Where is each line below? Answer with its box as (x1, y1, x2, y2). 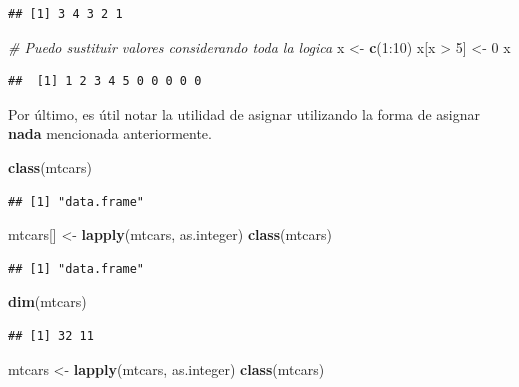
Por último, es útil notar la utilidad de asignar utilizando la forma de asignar (8, 103, 481, 124)
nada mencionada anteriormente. (8, 123, 212, 144)
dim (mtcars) (8, 291, 87, 312)
